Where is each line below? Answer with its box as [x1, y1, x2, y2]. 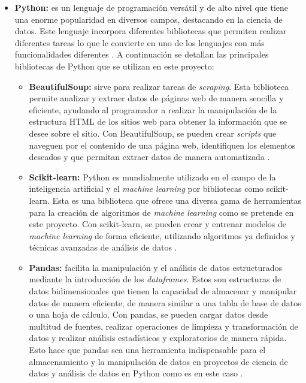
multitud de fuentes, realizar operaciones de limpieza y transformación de [29, 319, 298, 332]
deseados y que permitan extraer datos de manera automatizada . [29, 150, 270, 163]
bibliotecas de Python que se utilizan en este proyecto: [14, 59, 214, 72]
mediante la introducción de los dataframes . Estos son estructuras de [29, 273, 281, 285]
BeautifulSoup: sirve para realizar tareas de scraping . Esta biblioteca [29, 80, 289, 92]
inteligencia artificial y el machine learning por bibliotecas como [29, 182, 264, 195]
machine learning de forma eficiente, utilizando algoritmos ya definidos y [29, 229, 296, 242]
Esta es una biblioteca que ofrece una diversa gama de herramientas [52, 194, 302, 206]
